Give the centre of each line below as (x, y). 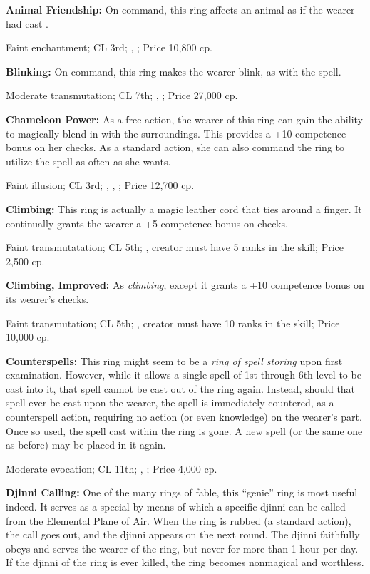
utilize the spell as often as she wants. (88, 161)
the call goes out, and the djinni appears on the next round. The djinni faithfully (183, 534)
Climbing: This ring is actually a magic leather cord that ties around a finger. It (184, 209)
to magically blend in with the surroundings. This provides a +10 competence (176, 133)
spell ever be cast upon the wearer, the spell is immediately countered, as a (170, 403)
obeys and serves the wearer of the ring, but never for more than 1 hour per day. (182, 548)
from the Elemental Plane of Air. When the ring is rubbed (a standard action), (179, 520)
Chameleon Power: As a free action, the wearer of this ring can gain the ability (184, 119)
